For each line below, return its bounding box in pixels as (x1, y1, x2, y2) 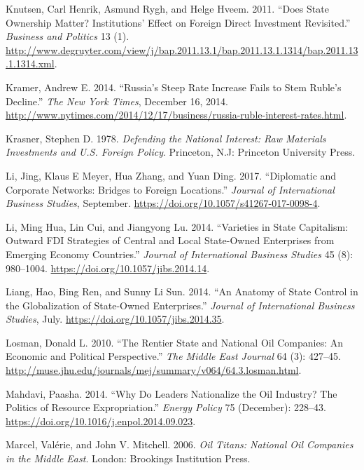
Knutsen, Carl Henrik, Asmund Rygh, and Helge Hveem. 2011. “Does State (6, 1, 329, 15)
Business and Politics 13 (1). (6, 29, 129, 43)
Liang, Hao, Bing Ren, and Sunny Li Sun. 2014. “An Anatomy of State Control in (6, 284, 358, 299)
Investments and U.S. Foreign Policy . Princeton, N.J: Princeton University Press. (6, 145, 356, 159)
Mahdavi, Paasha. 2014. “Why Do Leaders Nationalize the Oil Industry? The (6, 386, 337, 401)
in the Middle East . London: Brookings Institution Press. (6, 451, 251, 466)
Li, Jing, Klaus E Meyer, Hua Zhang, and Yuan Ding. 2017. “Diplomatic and (6, 168, 337, 182)
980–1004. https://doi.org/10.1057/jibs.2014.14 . (6, 260, 210, 275)
